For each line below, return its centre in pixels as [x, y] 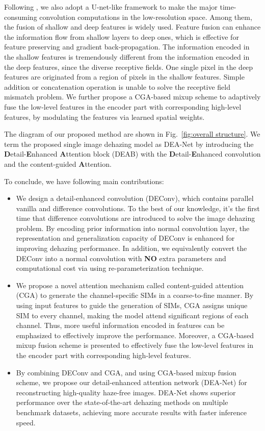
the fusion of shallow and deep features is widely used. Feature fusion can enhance [132, 27]
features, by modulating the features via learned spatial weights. [104, 117]
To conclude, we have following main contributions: [84, 181]
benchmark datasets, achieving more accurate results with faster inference [131, 412]
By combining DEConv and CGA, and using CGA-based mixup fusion [126, 372]
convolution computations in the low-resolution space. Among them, [146, 17]
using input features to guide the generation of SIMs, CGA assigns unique [132, 305]
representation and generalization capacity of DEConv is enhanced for [125, 238]
